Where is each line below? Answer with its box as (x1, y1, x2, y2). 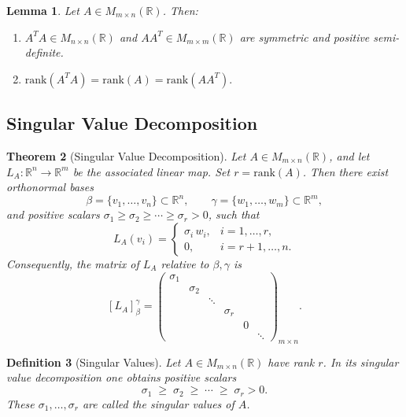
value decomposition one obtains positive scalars (6, 369, 237, 386)
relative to (161, 255, 209, 271)
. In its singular (323, 353, 399, 370)
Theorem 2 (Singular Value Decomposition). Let (6, 147, 246, 164)
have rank (268, 353, 315, 370)
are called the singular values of (82, 395, 234, 411)
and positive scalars (6, 206, 100, 223)
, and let (329, 147, 370, 164)
